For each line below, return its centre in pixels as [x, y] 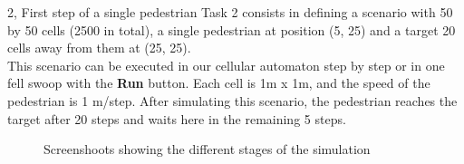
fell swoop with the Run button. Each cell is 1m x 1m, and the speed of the [219, 83]
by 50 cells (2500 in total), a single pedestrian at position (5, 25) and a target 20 [232, 29]
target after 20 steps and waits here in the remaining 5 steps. [177, 118]
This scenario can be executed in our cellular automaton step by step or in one [226, 65]
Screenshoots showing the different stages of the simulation [207, 149]
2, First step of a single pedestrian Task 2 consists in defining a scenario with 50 [230, 12]
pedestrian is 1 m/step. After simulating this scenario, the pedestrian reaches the [232, 100]
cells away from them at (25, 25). [99, 48]
